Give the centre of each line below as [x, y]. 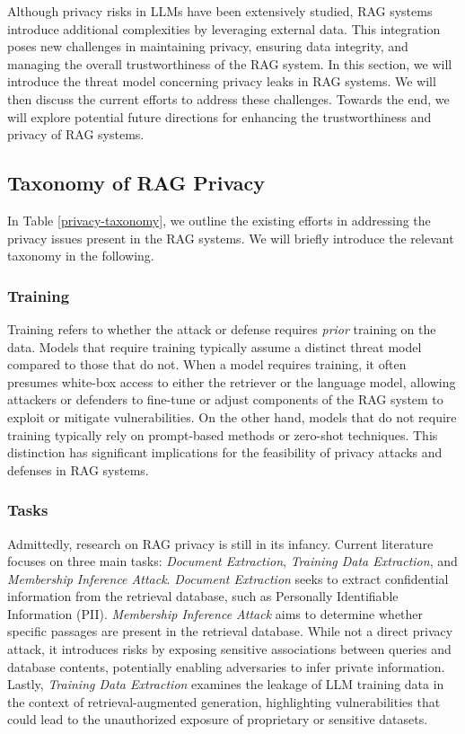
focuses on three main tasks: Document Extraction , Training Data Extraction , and [232, 561]
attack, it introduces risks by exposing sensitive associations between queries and [229, 649]
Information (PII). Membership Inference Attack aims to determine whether [215, 613]
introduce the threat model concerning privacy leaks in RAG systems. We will [222, 81]
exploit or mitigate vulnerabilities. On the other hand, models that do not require [232, 416]
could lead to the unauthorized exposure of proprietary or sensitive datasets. [218, 719]
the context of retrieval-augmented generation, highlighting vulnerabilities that [224, 701]
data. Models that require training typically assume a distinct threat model [215, 346]
